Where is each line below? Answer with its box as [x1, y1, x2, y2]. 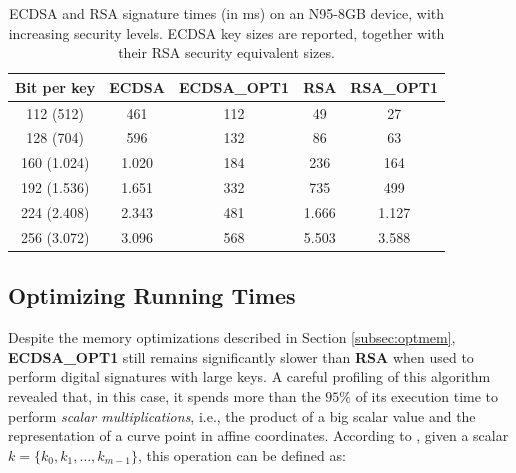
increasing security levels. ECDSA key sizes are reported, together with [8, 22, 445, 43]
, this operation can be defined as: [138, 444, 346, 465]
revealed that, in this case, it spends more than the [8, 385, 321, 406]
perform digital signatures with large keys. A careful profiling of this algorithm [8, 366, 491, 387]
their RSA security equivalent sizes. [118, 42, 335, 63]
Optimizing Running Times [8, 280, 296, 311]
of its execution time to [355, 385, 499, 406]
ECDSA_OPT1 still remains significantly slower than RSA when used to [8, 346, 474, 367]
